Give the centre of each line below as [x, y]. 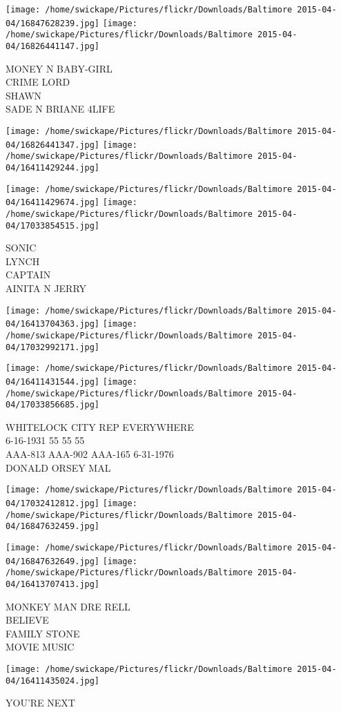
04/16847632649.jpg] [53, 561]
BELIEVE [27, 620]
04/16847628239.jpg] [53, 23]
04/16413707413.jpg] [53, 584]
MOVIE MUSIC [40, 647]
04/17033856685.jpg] [53, 405]
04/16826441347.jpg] [53, 145]
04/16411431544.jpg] [53, 382]
